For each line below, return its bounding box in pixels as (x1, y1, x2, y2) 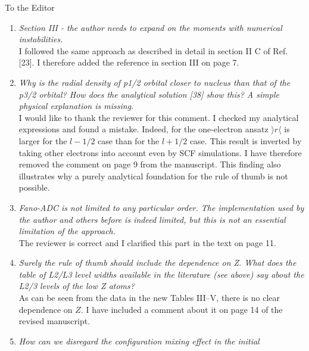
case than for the (98, 134, 160, 147)
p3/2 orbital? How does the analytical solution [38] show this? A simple (18, 88, 279, 100)
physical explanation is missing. (18, 100, 134, 112)
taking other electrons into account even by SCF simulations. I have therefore (18, 146, 302, 159)
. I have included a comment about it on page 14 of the (80, 303, 283, 315)
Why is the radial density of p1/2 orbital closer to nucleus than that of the (18, 76, 291, 88)
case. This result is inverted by (189, 134, 302, 147)
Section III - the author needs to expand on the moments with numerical (18, 21, 282, 33)
